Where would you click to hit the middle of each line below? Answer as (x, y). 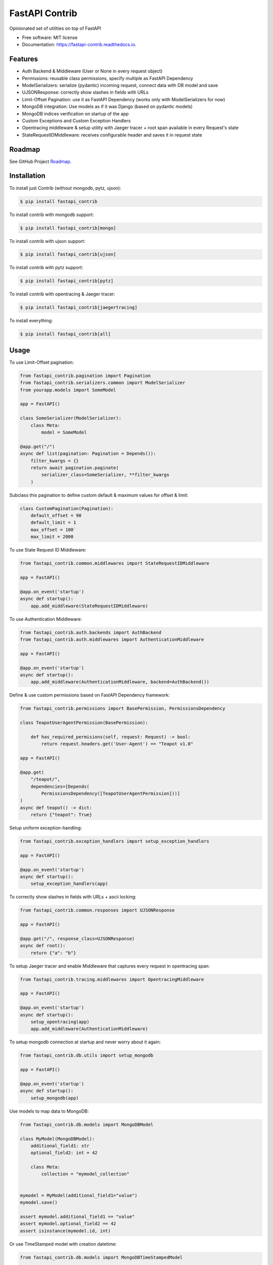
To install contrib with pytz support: (46, 268)
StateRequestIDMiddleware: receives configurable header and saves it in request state (112, 135)
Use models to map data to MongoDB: (49, 1111)
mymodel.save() (39, 1203)
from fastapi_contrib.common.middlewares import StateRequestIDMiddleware (115, 563)
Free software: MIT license (50, 37)
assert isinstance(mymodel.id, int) (65, 1231)
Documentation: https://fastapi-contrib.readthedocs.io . (79, 45)
